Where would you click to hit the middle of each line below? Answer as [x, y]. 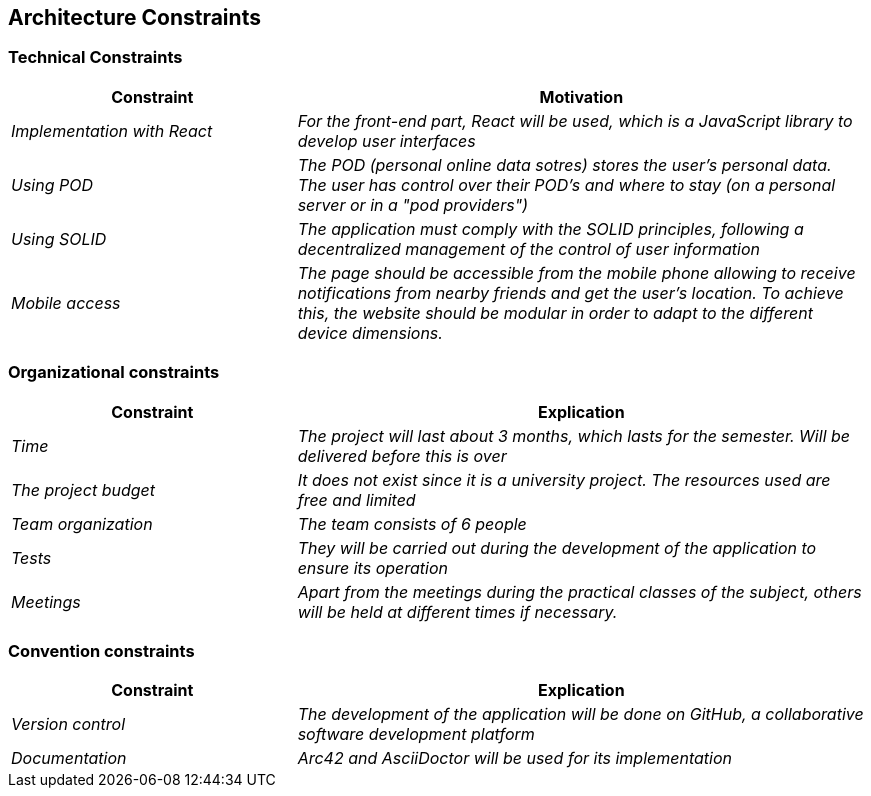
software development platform [416, 734]
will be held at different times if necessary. [457, 611]
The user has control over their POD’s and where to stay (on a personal [566, 184]
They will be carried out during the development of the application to [557, 547]
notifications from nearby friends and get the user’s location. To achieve [570, 292]
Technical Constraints [95, 57]
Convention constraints [101, 650]
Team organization [82, 523]
